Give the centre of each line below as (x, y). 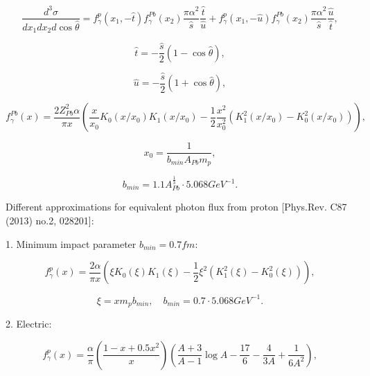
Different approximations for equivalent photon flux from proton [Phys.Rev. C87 (176, 207)
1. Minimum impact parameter (71, 243)
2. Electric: (29, 324)
